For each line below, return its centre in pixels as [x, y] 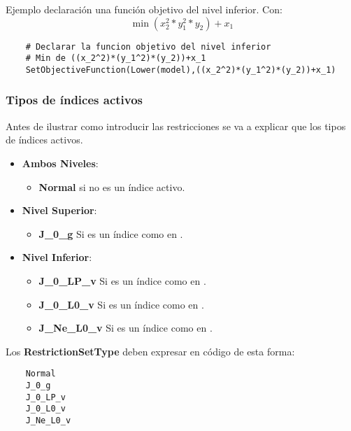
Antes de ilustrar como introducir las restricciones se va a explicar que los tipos [176, 126]
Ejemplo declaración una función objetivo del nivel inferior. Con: [144, 9]
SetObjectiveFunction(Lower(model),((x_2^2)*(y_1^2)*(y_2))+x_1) [181, 70]
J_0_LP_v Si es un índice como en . [122, 280]
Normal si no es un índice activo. [112, 186]
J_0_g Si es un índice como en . [111, 233]
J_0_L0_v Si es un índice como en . [121, 304]
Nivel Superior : [59, 210]
